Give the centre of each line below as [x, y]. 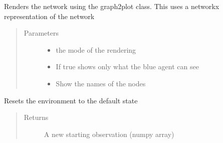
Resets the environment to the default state [71, 100]
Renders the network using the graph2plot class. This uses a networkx [112, 6]
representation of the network [49, 16]
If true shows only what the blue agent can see [127, 66]
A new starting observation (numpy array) [109, 134]
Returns [36, 117]
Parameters [41, 33]
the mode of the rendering [96, 49]
